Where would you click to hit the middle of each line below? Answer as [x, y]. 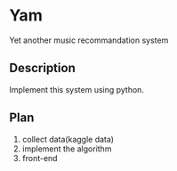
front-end [40, 158]
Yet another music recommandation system [89, 40]
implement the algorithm [67, 149]
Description [42, 68]
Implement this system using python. [77, 89]
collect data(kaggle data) [68, 139]
